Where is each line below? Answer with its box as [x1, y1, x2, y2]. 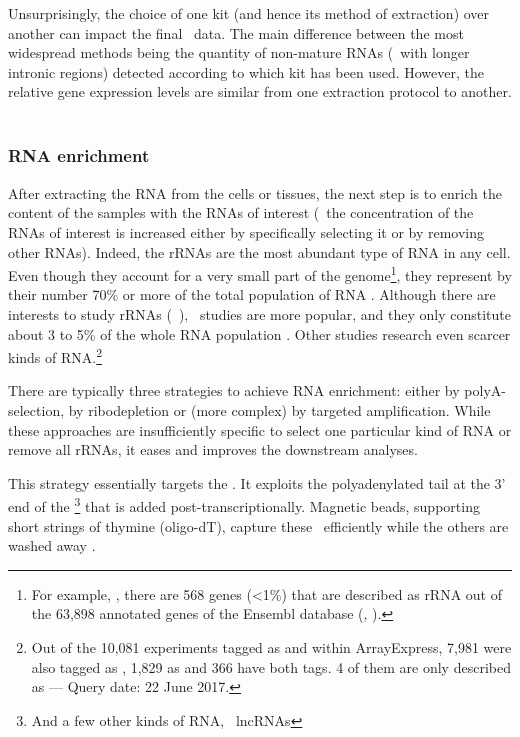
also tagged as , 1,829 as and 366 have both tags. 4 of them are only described [31, 656, 511, 677]
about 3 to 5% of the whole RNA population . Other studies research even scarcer [8, 323, 511, 344]
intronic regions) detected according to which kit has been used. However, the [8, 61, 484, 82]
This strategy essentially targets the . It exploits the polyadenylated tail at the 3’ [8, 472, 506, 493]
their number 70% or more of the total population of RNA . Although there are [8, 284, 496, 305]
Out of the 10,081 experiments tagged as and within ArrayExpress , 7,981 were [31, 637, 512, 658]
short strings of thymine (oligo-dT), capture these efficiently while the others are [8, 515, 509, 536]
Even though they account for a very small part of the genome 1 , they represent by [8, 262, 512, 285]
